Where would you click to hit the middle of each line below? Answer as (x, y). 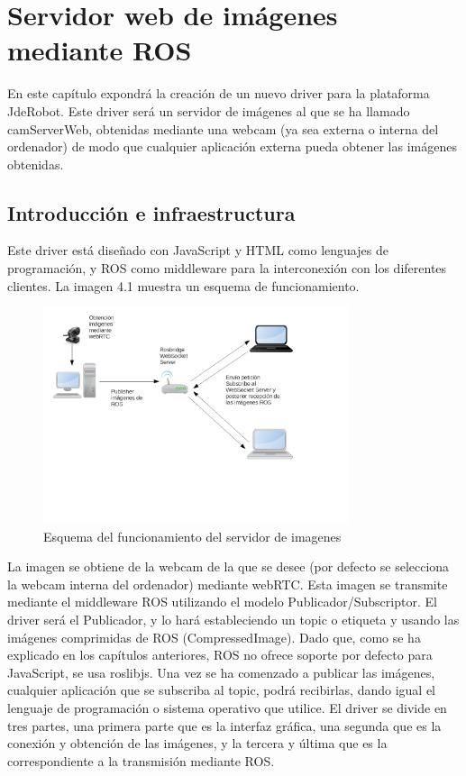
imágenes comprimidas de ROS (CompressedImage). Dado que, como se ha (214, 637)
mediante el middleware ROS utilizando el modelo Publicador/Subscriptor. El (222, 602)
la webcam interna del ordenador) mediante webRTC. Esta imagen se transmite (228, 584)
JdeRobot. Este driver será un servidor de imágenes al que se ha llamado (209, 110)
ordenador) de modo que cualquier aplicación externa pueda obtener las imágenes (232, 146)
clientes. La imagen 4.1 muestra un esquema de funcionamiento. (183, 285)
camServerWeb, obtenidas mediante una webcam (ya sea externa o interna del (223, 128)
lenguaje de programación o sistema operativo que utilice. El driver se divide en (227, 708)
